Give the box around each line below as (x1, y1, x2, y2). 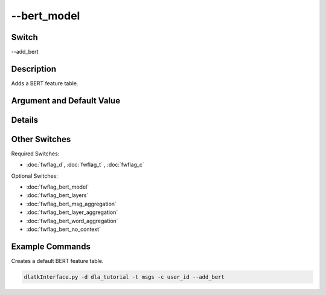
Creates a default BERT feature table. (11, 257, 104, 264)
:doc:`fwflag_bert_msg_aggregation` (26, 200, 117, 207)
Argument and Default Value (11, 96, 121, 106)
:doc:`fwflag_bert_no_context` (26, 225, 101, 233)
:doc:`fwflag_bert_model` (26, 183, 89, 190)
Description (11, 63, 57, 74)
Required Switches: (11, 150, 60, 157)
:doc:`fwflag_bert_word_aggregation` (26, 217, 118, 224)
